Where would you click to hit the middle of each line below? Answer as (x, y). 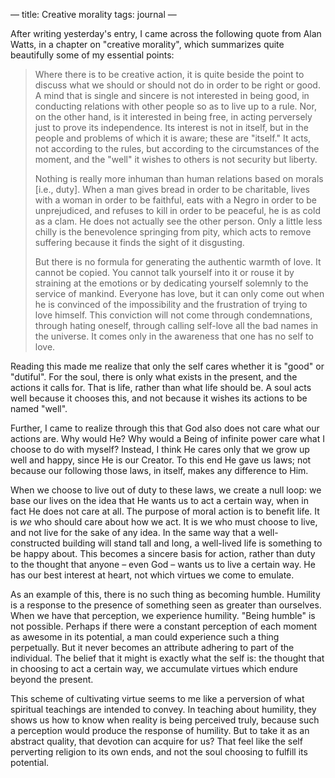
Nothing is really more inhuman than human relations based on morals (179, 178)
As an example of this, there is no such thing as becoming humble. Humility (165, 594)
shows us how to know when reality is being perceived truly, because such (165, 720)
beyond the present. (52, 679)
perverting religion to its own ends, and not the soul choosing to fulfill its (159, 752)
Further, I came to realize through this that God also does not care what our (165, 428)
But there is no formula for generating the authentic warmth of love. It (178, 262)
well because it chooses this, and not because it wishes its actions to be (159, 398)
